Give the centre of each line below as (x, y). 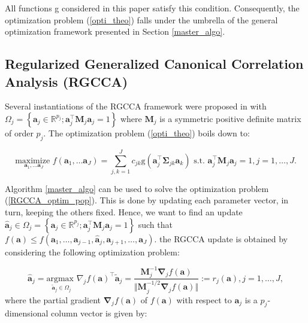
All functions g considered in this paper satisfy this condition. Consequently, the (152, 8)
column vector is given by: (99, 313)
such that (155, 224)
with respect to (204, 299)
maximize (33, 161)
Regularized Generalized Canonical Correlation (154, 64)
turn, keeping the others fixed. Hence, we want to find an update (124, 212)
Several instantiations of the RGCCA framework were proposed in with (136, 106)
